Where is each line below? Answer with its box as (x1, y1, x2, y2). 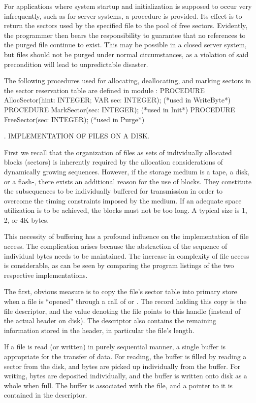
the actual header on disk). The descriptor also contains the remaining (4, 315, 217, 326)
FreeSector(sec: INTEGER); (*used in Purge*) (4, 114, 145, 124)
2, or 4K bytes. (4, 214, 49, 225)
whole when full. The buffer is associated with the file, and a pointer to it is (4, 380, 233, 390)
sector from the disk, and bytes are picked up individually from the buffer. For (4, 361, 241, 371)
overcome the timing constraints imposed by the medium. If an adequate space (4, 195, 242, 205)
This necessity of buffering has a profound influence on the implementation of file (4, 231, 249, 241)
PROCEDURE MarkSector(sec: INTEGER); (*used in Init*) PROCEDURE (4, 104, 235, 114)
